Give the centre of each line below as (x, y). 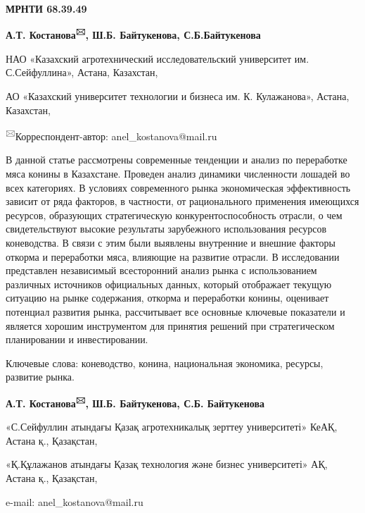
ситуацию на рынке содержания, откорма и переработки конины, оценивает (167, 298)
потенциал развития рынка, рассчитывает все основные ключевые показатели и (175, 311)
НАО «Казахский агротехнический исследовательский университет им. (158, 58)
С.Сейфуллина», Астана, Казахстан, (82, 72)
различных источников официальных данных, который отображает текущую (169, 284)
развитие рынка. (40, 377)
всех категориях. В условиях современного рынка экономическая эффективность (178, 187)
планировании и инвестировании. (77, 339)
